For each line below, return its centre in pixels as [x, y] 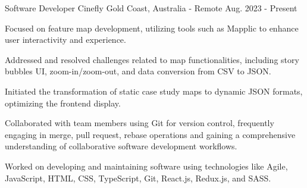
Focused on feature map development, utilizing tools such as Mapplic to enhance [152, 28]
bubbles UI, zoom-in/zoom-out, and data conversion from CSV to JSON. [138, 71]
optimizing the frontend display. [63, 103]
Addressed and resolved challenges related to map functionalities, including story [152, 59]
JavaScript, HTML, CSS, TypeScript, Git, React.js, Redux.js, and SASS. [138, 178]
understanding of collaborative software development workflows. [121, 146]
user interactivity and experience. [65, 40]
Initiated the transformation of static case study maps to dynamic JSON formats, [154, 91]
